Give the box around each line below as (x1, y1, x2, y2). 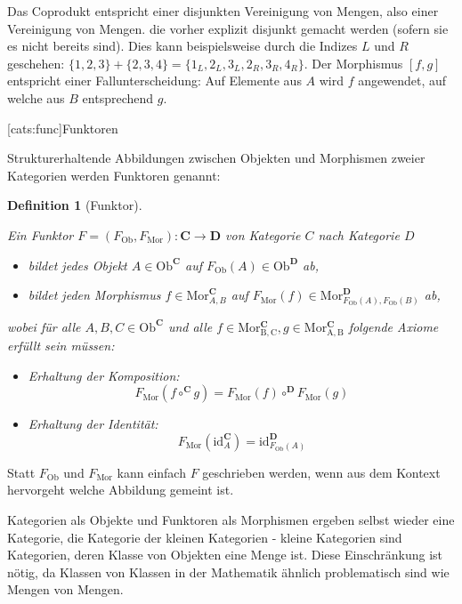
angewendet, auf (358, 71, 447, 90)
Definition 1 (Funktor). (7, 196, 142, 214)
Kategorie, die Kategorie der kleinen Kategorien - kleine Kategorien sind (7, 527, 402, 546)
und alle (167, 317, 213, 335)
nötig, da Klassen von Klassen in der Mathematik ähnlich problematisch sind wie (7, 562, 450, 581)
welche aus (7, 88, 65, 107)
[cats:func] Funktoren (7, 118, 118, 137)
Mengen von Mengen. (7, 580, 124, 599)
